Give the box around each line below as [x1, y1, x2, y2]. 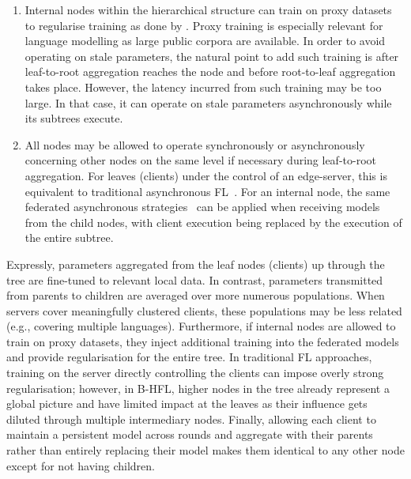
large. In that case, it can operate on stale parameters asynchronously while [25, 94, 392, 111]
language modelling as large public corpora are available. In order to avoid [25, 32, 386, 49]
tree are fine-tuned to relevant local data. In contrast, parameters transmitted [6, 271, 383, 288]
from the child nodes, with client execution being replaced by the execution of [25, 213, 402, 230]
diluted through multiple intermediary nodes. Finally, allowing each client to [6, 410, 376, 427]
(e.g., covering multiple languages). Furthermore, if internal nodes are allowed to [6, 318, 396, 334]
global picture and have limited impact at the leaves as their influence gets [6, 395, 368, 412]
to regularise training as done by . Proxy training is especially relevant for [25, 17, 383, 33]
